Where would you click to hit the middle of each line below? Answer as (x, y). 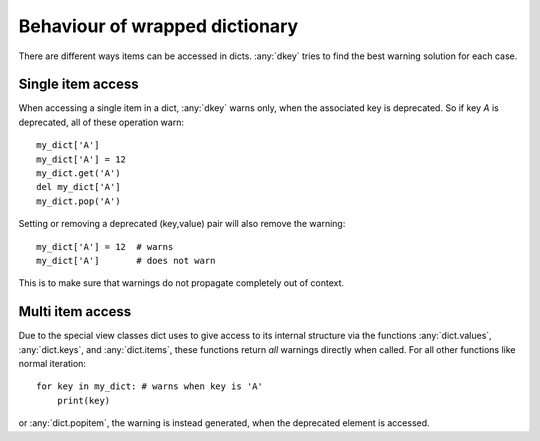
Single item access (78, 84)
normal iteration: (52, 364)
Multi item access (75, 311)
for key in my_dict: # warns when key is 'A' (150, 386)
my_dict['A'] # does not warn (126, 260)
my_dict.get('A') (78, 173)
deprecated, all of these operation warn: (101, 122)
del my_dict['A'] (78, 187)
